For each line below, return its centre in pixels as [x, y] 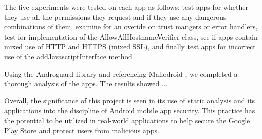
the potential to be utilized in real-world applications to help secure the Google [127, 120]
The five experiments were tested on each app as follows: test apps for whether [126, 7]
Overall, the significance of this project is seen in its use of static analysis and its [130, 100]
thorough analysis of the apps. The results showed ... [86, 83]
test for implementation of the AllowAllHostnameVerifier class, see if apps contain [131, 36]
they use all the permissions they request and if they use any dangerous [115, 16]
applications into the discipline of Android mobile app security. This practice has [130, 110]
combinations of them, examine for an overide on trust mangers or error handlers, [131, 27]
